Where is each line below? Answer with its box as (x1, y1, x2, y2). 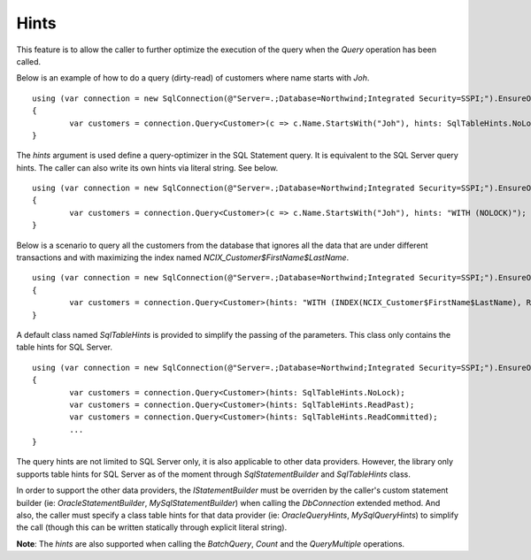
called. (16, 56, 42, 66)
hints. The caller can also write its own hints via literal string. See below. (16, 162, 279, 173)
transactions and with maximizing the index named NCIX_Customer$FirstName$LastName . (16, 252, 350, 263)
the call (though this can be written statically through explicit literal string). (16, 522, 288, 533)
